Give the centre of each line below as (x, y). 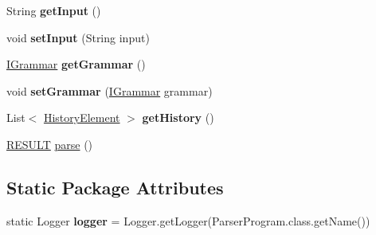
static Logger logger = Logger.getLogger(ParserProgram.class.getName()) (188, 220)
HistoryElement (82, 117)
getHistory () (178, 117)
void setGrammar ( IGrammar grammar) (110, 90)
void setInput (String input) (78, 37)
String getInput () (54, 10)
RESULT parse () (50, 144)
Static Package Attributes (115, 187)
